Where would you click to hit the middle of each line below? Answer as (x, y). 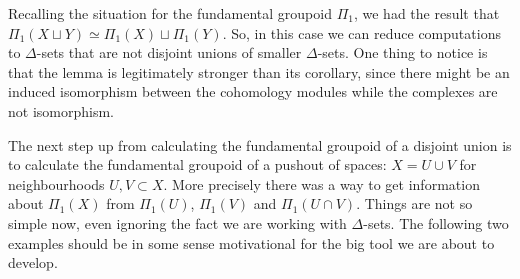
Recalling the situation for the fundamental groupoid (170, 13)
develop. (33, 262)
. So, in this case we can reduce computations (361, 32)
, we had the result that (426, 13)
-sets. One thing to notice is (402, 52)
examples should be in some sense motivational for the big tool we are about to (251, 242)
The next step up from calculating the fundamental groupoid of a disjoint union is (260, 144)
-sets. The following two (436, 222)
